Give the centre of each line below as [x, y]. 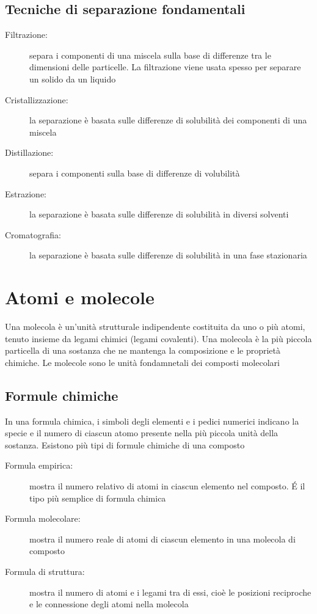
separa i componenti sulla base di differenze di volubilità [135, 173]
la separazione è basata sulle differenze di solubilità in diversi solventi [159, 214]
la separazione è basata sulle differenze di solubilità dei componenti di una [168, 120]
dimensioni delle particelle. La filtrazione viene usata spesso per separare [165, 67]
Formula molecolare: [43, 518]
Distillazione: [29, 152]
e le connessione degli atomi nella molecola [109, 604]
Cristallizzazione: [37, 99]
